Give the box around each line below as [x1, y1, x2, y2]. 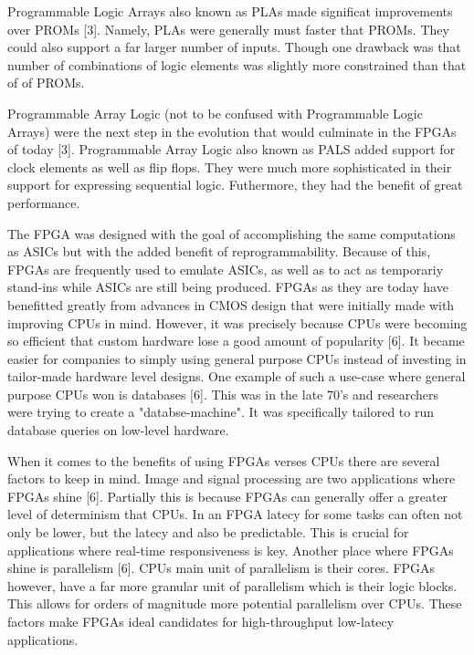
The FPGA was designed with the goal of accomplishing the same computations [7, 224, 456, 243]
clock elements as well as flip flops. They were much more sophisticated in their [7, 157, 452, 176]
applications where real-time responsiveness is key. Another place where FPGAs [7, 540, 454, 559]
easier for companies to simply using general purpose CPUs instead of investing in [7, 348, 467, 368]
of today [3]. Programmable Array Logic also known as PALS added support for [7, 140, 456, 159]
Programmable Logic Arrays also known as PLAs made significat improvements [7, 2, 453, 20]
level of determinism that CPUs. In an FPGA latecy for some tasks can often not [7, 504, 463, 524]
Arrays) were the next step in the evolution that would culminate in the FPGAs [7, 121, 457, 140]
